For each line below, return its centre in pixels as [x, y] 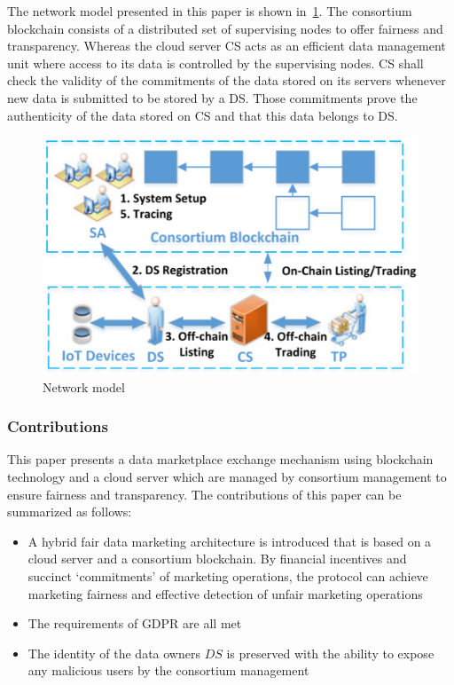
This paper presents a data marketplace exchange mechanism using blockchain [220, 459]
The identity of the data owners [114, 653]
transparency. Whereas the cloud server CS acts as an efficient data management [227, 46]
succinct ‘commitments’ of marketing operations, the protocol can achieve [228, 576]
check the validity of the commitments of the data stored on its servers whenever [227, 80]
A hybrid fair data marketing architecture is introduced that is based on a [230, 541]
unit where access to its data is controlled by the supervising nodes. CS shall [215, 63]
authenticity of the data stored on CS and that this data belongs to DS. [203, 115]
